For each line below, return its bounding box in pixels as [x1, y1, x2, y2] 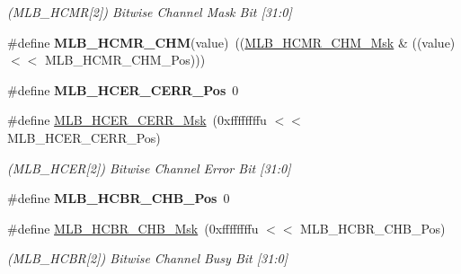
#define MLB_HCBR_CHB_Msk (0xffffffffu [7, 218, 259, 237]
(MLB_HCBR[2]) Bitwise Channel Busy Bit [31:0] [7, 249, 288, 268]
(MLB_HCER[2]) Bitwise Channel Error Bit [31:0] [7, 158, 291, 177]
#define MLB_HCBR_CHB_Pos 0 [7, 189, 230, 208]
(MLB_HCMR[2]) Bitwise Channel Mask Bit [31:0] [7, 3, 292, 21]
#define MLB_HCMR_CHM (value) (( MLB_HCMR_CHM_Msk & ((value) [7, 32, 456, 51]
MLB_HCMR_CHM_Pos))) [44, 50, 206, 69]
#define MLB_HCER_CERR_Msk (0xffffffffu [7, 110, 267, 129]
